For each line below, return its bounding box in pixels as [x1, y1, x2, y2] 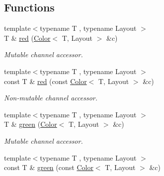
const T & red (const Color [4, 76, 87, 86]
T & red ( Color [4, 32, 51, 43]
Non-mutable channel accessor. [4, 92, 98, 103]
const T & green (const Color [4, 162, 93, 173]
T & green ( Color [4, 119, 57, 129]
